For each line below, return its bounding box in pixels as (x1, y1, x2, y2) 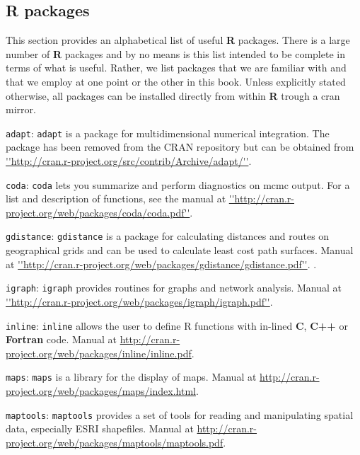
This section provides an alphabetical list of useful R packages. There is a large (6, 33, 350, 47)
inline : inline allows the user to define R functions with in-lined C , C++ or (6, 318, 348, 333)
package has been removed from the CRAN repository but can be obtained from (6, 139, 354, 154)
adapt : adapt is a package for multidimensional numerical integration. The (6, 125, 330, 140)
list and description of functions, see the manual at (6, 191, 226, 206)
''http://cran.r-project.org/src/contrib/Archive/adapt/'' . (6, 154, 252, 168)
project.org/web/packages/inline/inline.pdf (6, 345, 192, 360)
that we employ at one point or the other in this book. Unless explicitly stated (6, 74, 346, 88)
